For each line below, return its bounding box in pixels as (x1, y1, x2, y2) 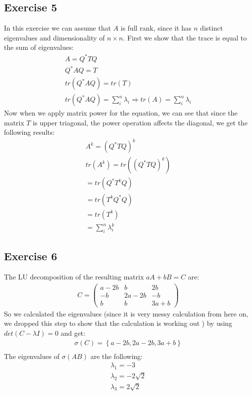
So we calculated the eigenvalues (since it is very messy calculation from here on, (4, 308, 249, 318)
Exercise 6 (4, 248, 57, 264)
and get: (61, 328, 85, 338)
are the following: (90, 351, 143, 361)
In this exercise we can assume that (4, 23, 111, 33)
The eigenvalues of (4, 351, 60, 361)
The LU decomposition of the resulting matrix (4, 272, 144, 282)
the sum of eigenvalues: (4, 42, 74, 52)
